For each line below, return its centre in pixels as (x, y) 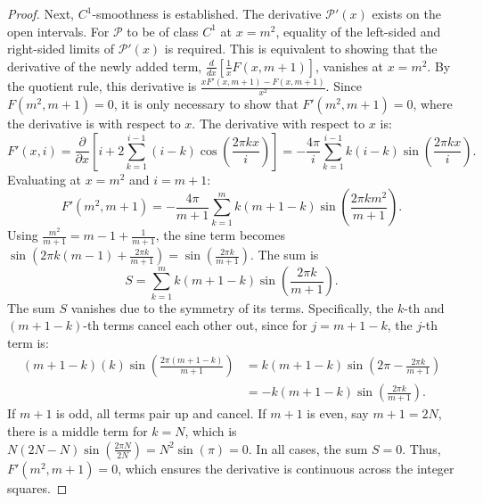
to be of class (163, 31)
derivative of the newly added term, (105, 66)
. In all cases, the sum (308, 448)
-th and (424, 307)
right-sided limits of (61, 49)
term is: (28, 342)
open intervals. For (58, 31)
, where (433, 104)
